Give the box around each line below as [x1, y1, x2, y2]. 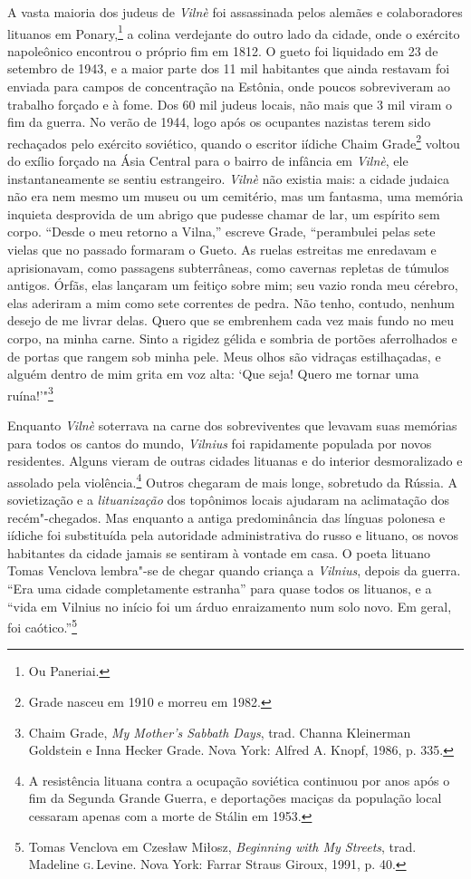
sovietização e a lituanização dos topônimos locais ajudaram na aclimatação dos [7, 490, 450, 509]
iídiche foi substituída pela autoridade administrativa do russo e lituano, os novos [7, 526, 459, 545]
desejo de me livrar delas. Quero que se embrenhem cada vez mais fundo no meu [7, 311, 455, 330]
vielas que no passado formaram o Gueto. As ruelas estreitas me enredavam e [7, 240, 437, 259]
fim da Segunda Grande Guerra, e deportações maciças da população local [28, 788, 442, 807]
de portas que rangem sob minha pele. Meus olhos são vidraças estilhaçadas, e [7, 346, 441, 365]
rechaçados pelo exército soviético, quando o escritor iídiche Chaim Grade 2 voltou [7, 130, 460, 152]
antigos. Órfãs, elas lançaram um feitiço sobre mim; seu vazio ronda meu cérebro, [7, 275, 458, 295]
